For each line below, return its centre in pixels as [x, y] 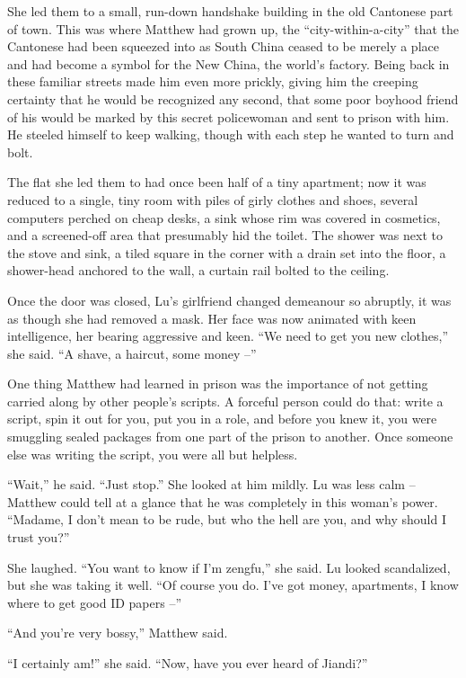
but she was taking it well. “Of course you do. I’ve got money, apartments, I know [233, 585]
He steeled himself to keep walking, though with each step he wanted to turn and [231, 134]
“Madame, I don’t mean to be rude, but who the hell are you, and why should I [227, 519]
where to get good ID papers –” [94, 602]
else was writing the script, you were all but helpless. [153, 454]
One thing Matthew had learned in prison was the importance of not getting [218, 384]
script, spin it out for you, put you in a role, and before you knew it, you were [222, 419]
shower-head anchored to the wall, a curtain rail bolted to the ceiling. [198, 270]
